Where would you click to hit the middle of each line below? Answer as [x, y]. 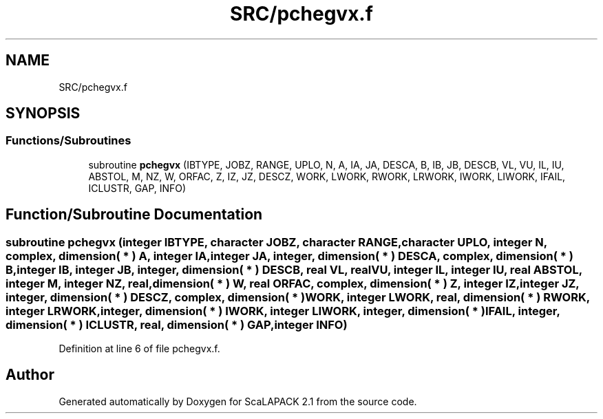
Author [30, 375]
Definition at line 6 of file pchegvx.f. [139, 349]
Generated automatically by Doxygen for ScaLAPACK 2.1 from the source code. [238, 401]
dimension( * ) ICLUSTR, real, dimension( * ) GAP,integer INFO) [177, 324]
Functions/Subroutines [68, 141]
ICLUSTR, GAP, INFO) [137, 188]
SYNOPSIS [43, 114]
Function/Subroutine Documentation [134, 215]
